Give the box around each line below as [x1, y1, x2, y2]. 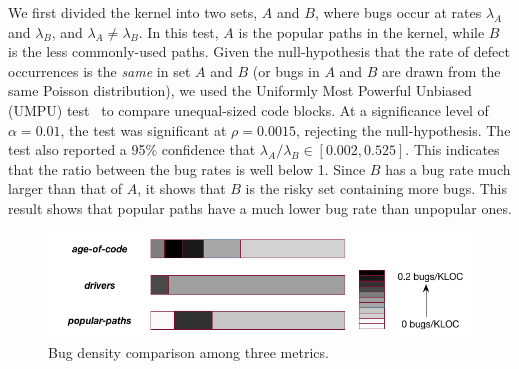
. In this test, [138, 21, 219, 42]
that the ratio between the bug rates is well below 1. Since [8, 158, 366, 179]
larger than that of [8, 178, 123, 199]
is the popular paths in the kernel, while [238, 21, 485, 42]
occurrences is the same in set [8, 60, 191, 81]
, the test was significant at [60, 119, 227, 140]
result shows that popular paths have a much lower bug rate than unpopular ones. [8, 197, 512, 218]
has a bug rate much [385, 158, 511, 179]
